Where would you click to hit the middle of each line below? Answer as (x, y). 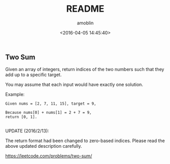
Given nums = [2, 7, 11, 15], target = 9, (51, 104)
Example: (15, 94)
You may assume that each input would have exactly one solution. (74, 85)
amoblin (85, 23)
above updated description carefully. (44, 146)
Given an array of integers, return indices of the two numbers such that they (85, 70)
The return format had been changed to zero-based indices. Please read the (85, 141)
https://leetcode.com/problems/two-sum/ (49, 156)
